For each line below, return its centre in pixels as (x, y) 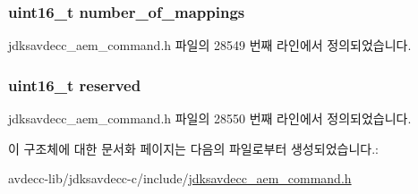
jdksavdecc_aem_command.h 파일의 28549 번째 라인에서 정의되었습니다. (210, 45)
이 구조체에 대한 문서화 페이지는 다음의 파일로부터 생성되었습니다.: (193, 148)
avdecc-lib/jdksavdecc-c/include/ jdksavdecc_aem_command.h (180, 178)
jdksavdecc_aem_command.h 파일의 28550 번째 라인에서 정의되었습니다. (210, 118)
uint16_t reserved (75, 84)
